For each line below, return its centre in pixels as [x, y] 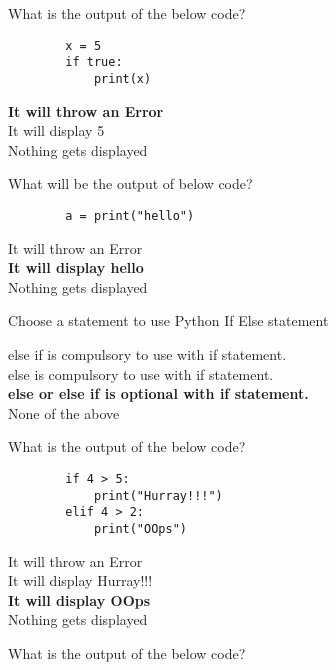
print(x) [122, 78]
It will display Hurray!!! [80, 580]
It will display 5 [56, 130]
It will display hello [76, 267]
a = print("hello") [130, 215]
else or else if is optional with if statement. [158, 393]
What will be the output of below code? [130, 183]
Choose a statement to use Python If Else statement [168, 320]
